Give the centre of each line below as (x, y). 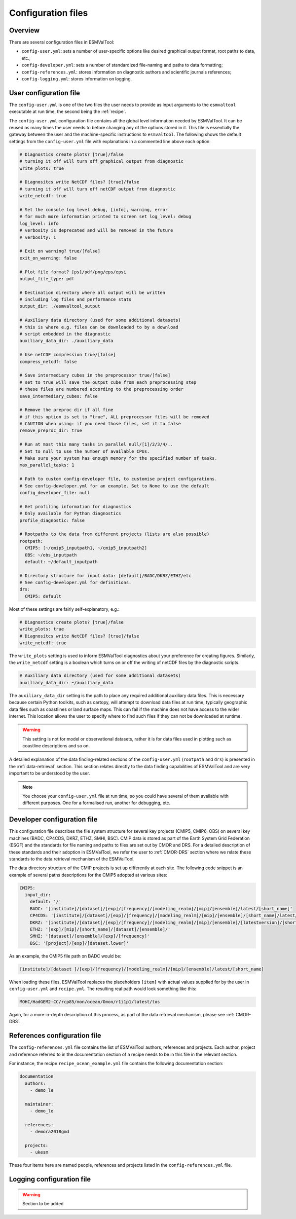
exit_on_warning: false (48, 258)
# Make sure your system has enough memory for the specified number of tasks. (118, 458)
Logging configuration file (50, 1179)
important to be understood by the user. (50, 773)
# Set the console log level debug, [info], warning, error (94, 209)
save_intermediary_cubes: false (59, 396)
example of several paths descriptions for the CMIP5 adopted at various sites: (88, 875)
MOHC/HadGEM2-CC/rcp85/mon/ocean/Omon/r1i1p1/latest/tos (90, 1002)
